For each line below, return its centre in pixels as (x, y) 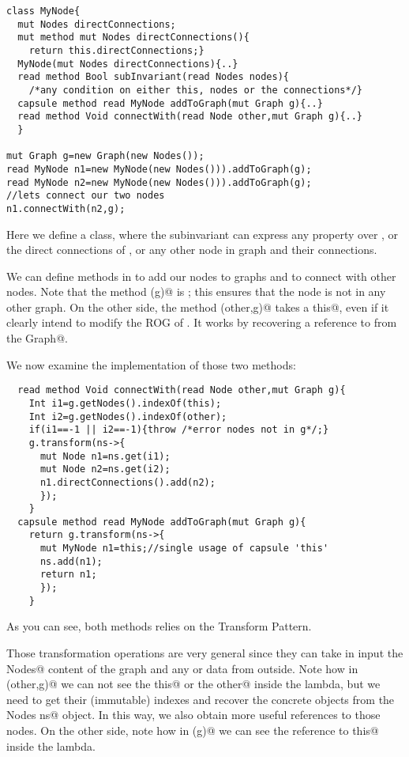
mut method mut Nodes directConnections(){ (133, 38)
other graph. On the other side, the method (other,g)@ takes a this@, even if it (198, 307)
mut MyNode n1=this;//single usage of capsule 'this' (184, 549)
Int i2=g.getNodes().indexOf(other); (128, 416)
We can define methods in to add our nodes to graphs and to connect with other (201, 276)
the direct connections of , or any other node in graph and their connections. (192, 250)
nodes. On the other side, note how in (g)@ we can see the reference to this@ (193, 730)
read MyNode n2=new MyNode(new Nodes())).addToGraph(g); (159, 182)
